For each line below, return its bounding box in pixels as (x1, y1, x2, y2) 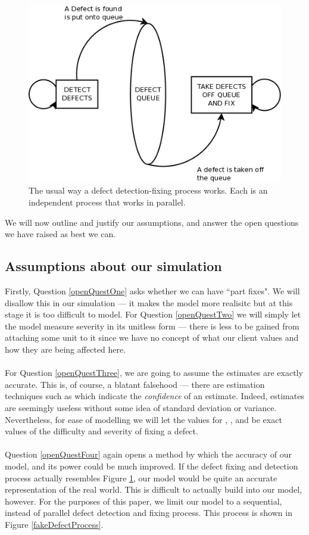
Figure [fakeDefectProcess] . (5, 518, 104, 530)
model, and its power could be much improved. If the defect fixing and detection (5, 459, 298, 472)
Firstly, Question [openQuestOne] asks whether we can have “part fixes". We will (5, 285, 300, 297)
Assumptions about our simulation (5, 257, 222, 275)
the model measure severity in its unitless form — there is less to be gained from (5, 319, 299, 332)
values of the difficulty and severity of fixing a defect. (5, 425, 198, 437)
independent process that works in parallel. (29, 196, 186, 209)
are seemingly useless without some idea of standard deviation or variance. (5, 401, 277, 413)
